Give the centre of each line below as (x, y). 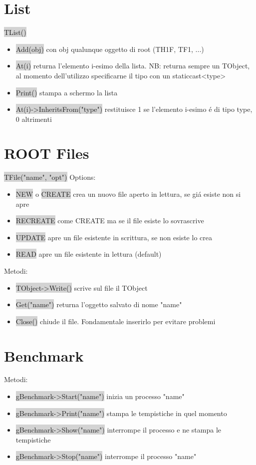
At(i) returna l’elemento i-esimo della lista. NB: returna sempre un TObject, (133, 66)
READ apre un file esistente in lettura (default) (89, 254)
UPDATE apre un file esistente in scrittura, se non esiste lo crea (114, 237)
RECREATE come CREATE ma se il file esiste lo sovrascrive (110, 221)
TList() (15, 32)
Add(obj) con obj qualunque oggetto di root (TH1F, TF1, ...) (110, 49)
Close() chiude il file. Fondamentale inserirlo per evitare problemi (116, 321)
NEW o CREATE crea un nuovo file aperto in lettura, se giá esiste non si (128, 194)
